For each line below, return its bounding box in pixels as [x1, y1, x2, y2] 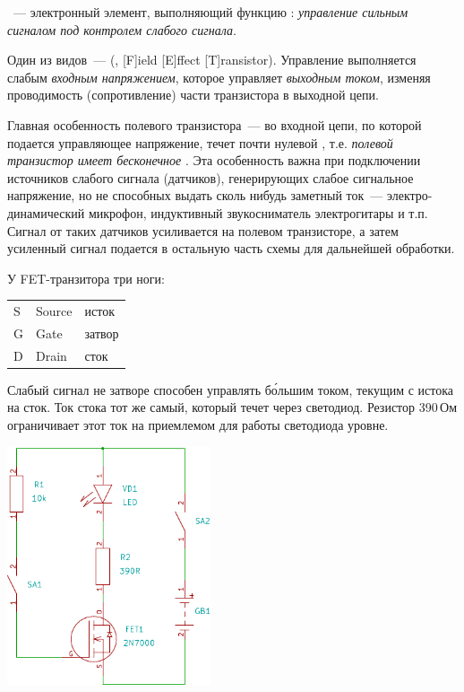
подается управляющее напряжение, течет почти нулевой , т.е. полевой [7, 133, 393, 152]
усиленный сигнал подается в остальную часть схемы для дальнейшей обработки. [7, 239, 455, 258]
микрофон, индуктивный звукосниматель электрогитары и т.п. [88, 203, 428, 222]
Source [36, 302, 73, 320]
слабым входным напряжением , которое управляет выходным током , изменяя [7, 67, 431, 86]
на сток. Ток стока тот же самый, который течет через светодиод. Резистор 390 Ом [7, 398, 457, 416]
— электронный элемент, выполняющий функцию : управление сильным [13, 3, 408, 21]
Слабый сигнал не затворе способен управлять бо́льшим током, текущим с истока [7, 380, 454, 399]
